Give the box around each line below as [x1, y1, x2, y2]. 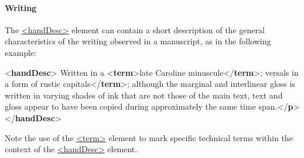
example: [5, 46, 37, 58]
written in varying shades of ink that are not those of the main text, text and [5, 89, 283, 101]
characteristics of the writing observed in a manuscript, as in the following [5, 35, 271, 47]
